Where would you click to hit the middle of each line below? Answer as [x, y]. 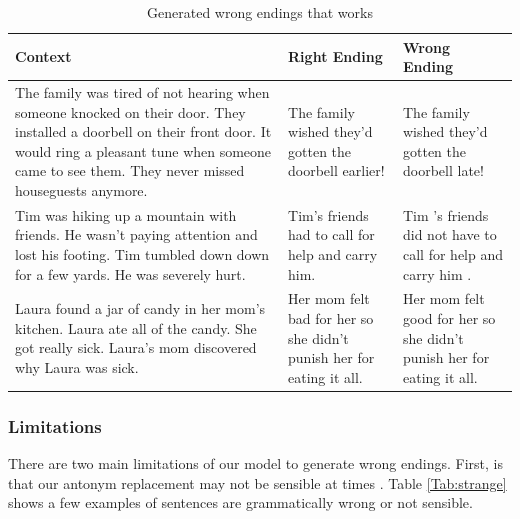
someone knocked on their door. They [130, 111]
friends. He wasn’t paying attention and [136, 234]
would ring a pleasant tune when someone [143, 150]
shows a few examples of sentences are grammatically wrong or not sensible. [240, 502]
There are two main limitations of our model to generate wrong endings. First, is [255, 463]
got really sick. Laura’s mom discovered [136, 347]
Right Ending [335, 56]
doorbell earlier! [336, 170]
